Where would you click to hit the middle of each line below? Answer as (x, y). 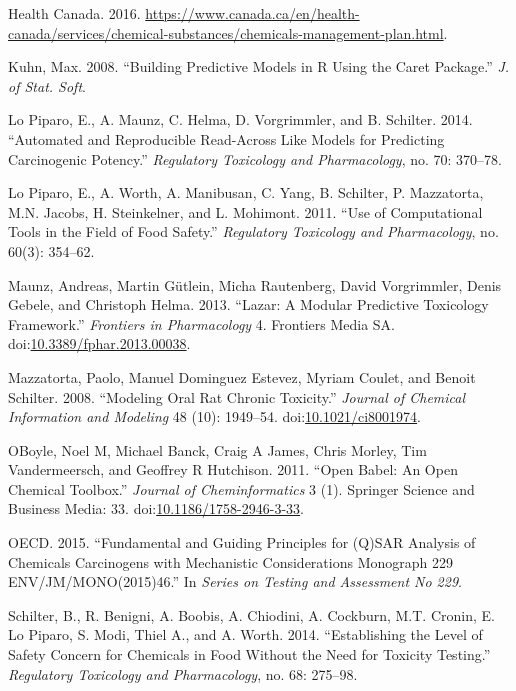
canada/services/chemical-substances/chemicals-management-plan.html (226, 32)
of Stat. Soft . (47, 85)
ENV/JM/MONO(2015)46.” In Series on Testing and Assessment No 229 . (235, 581)
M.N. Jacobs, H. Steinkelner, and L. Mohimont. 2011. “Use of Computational (245, 211)
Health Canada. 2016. (74, 13)
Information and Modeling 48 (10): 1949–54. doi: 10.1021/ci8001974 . (214, 416)
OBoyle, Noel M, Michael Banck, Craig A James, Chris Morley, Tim (217, 449)
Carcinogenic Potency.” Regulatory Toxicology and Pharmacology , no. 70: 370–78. (255, 158)
